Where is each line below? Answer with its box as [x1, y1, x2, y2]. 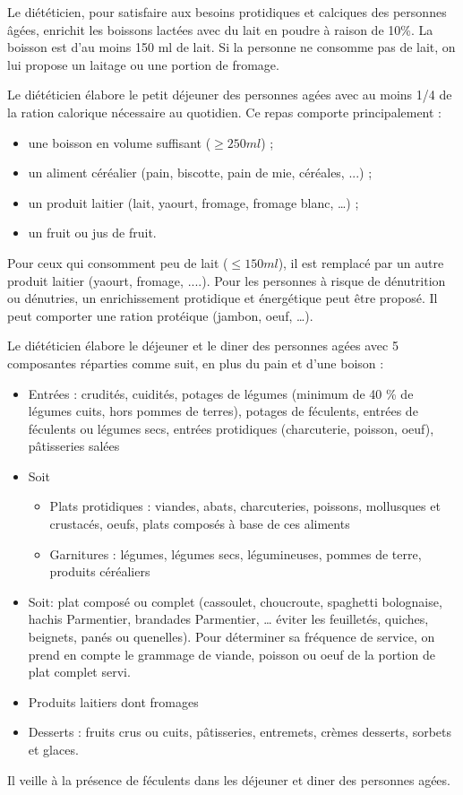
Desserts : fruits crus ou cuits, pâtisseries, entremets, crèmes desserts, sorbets [28, 722, 451, 741]
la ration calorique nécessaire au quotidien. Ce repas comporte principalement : [7, 102, 442, 121]
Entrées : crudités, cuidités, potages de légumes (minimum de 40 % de [28, 384, 414, 402]
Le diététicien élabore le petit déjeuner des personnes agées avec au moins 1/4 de [7, 85, 452, 104]
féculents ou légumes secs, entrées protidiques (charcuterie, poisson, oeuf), [28, 419, 434, 437]
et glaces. [28, 740, 79, 758]
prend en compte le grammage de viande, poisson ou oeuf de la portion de [28, 644, 435, 663]
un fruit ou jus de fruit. [28, 223, 157, 242]
